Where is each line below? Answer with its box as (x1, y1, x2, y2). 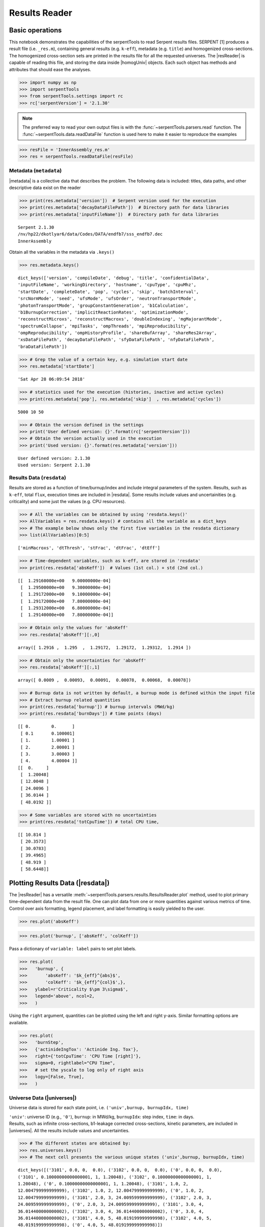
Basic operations (9, 26, 62, 34)
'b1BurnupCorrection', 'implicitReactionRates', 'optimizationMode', (18, 309, 189, 315)
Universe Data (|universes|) (9, 1094, 77, 1101)
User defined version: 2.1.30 (18, 455, 91, 461)
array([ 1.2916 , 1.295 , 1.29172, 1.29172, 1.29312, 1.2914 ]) (18, 644, 191, 650)
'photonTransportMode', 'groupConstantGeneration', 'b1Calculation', (18, 302, 189, 308)
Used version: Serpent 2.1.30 (18, 462, 91, 468)
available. (9, 1019, 29, 1025)
